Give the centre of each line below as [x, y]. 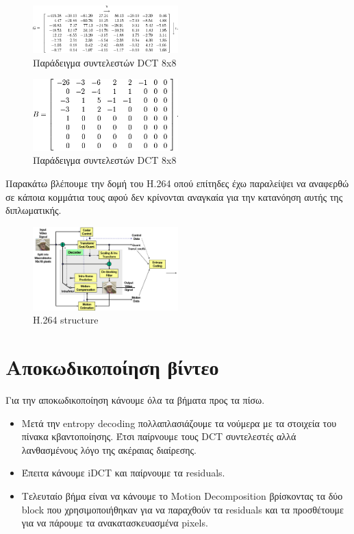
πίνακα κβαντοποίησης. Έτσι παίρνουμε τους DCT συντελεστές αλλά [159, 436]
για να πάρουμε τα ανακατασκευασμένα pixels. [115, 523]
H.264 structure [66, 320]
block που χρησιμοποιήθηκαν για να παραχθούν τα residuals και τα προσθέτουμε [182, 509]
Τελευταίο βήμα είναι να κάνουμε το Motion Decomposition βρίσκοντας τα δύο [182, 495]
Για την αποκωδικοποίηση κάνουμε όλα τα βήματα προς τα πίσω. [135, 399]
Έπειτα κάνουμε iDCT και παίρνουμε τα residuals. [123, 473]
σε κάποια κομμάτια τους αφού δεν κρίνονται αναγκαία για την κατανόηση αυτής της [174, 196]
